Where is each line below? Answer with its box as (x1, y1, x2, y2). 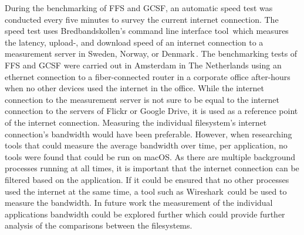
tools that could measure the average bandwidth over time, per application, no (5, 139, 288, 151)
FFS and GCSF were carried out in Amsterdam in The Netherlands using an (5, 58, 282, 71)
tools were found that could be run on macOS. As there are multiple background (5, 150, 296, 163)
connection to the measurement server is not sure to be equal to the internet (5, 93, 279, 105)
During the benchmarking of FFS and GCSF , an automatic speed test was (5, 2, 273, 13)
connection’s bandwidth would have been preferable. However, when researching (5, 127, 292, 140)
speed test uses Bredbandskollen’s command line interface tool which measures (5, 25, 289, 37)
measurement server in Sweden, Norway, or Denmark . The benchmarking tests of (5, 47, 298, 60)
